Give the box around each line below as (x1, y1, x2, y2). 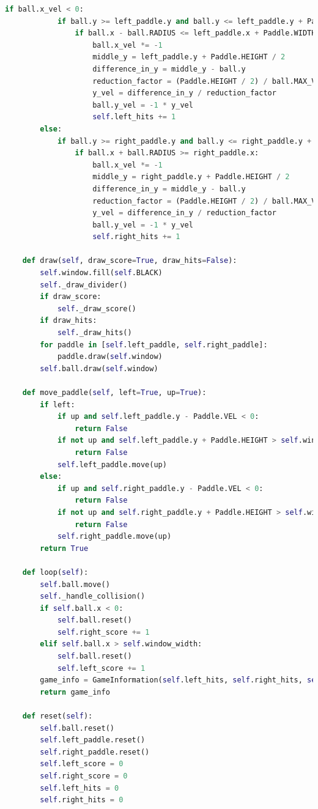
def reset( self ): (22, 712, 93, 721)
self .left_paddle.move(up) (57, 460, 167, 469)
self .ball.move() (40, 580, 110, 589)
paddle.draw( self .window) (57, 352, 163, 361)
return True (40, 544, 89, 553)
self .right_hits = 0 (40, 796, 124, 805)
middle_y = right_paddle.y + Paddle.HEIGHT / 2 (92, 172, 290, 182)
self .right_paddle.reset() (40, 747, 150, 756)
